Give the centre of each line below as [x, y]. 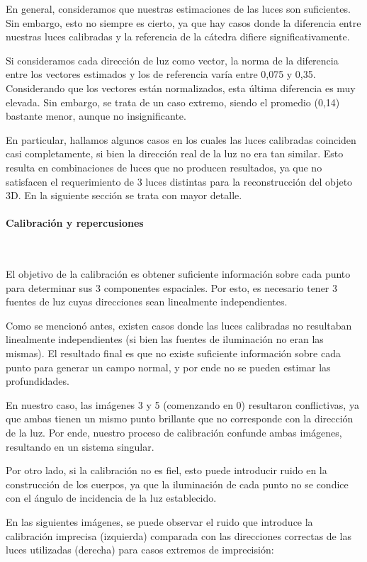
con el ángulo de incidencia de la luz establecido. [111, 498]
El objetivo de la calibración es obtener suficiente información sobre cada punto [178, 274]
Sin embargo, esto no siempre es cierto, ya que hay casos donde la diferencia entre [183, 22]
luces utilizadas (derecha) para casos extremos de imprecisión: [140, 550]
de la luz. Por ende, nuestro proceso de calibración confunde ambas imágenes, [174, 433]
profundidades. [38, 381]
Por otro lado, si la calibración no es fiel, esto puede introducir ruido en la [166, 470]
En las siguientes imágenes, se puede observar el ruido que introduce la [159, 522]
